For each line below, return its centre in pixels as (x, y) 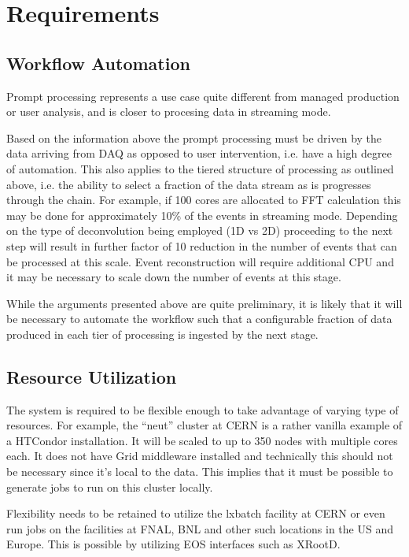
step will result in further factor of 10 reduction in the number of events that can (202, 245)
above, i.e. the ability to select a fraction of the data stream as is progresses (189, 184)
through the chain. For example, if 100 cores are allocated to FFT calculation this (204, 200)
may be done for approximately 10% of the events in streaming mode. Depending (202, 215)
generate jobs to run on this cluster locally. (110, 486)
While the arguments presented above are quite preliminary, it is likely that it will (204, 303)
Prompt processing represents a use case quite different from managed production (203, 96)
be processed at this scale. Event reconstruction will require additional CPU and (200, 261)
